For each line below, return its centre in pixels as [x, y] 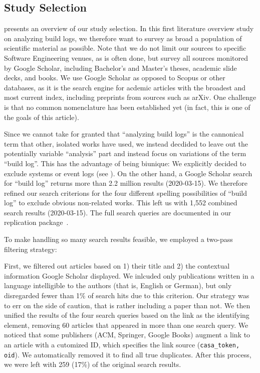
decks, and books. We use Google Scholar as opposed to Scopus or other [115, 78]
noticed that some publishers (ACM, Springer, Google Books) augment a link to [127, 335]
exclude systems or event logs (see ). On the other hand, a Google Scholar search [128, 173]
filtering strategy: [31, 249]
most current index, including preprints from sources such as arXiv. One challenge [130, 97]
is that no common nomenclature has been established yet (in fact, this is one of [127, 107]
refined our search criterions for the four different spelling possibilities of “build [125, 193]
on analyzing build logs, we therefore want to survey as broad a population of [123, 38]
